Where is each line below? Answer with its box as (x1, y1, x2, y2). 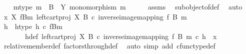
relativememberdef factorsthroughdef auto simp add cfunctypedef (3, 40, 215, 51)
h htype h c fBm (3, 21, 62, 31)
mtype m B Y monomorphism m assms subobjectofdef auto (13, 1, 242, 11)
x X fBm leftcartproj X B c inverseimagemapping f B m (3, 11, 187, 21)
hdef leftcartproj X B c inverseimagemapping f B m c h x (24, 30, 217, 41)
